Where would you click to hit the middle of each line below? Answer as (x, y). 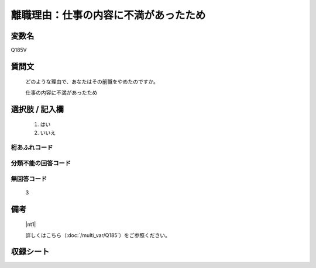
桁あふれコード (32, 148)
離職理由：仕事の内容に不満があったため (108, 15)
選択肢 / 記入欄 (37, 109)
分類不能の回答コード (41, 163)
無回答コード (29, 179)
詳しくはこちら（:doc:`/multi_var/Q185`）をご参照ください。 (98, 235)
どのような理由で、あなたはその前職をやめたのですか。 (92, 82)
